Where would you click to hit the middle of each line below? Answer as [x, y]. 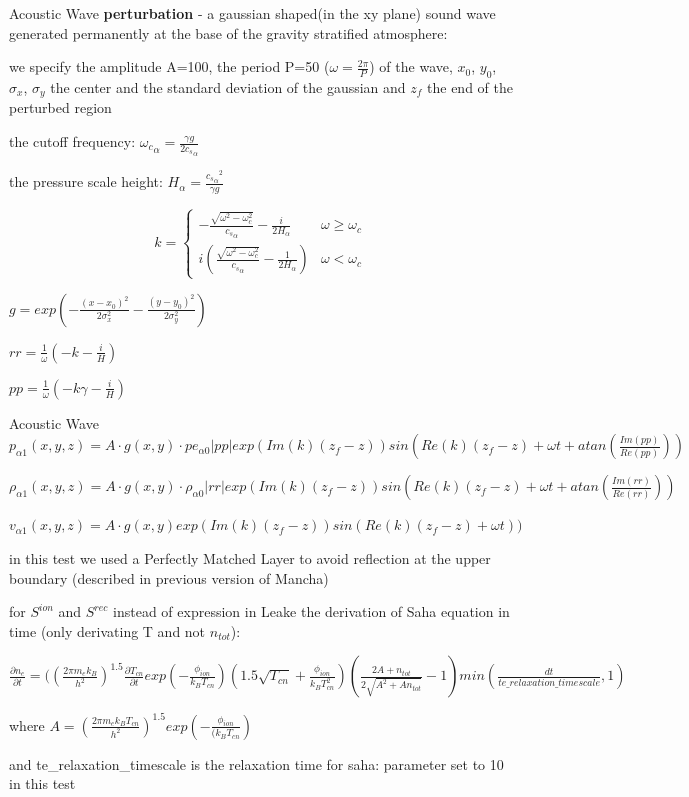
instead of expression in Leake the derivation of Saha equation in [311, 611]
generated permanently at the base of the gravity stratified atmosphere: [228, 32]
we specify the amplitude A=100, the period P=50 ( [169, 66]
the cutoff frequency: [72, 141]
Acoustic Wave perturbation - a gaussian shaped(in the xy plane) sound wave [252, 13]
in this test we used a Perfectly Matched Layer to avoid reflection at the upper [250, 557]
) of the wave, [411, 66]
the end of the [470, 86]
